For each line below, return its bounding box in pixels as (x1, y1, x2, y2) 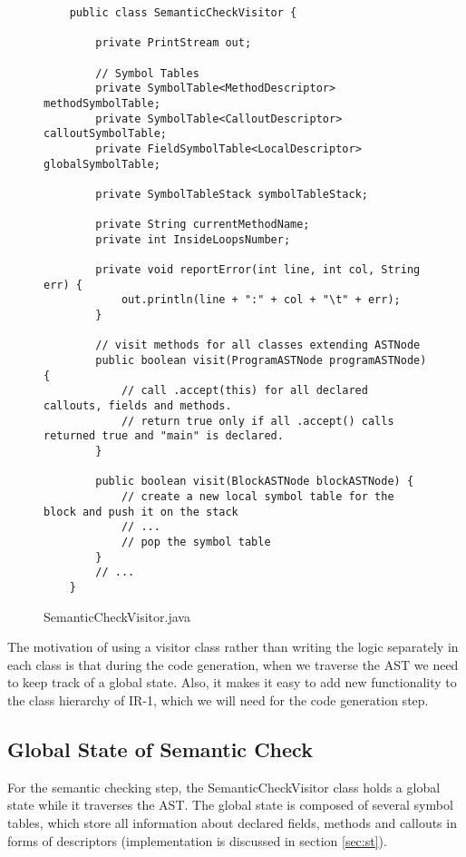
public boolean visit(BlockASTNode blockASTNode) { (95, 475, 414, 488)
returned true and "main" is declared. (44, 429, 284, 443)
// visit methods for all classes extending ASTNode (95, 339, 421, 352)
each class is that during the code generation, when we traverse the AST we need (7, 655, 459, 674)
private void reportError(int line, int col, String (95, 263, 421, 277)
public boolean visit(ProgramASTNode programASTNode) (95, 354, 427, 368)
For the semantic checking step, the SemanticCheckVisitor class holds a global (7, 777, 441, 796)
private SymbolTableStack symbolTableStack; (95, 187, 368, 201)
